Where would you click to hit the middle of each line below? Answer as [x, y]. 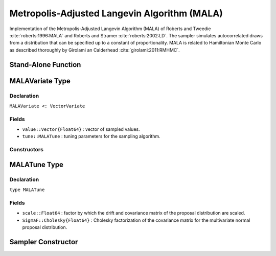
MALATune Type [37, 164]
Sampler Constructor [44, 242]
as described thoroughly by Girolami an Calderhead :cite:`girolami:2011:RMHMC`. [95, 50]
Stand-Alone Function [45, 65]
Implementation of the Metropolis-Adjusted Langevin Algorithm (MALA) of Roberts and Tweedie [110, 29]
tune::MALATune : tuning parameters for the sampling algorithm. [91, 136]
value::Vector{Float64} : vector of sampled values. [81, 129]
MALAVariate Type [40, 81]
